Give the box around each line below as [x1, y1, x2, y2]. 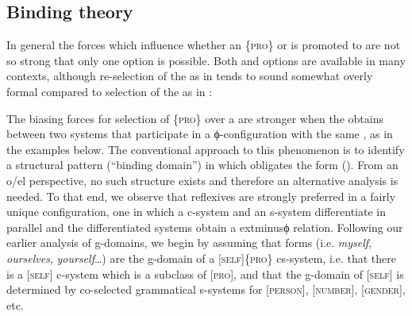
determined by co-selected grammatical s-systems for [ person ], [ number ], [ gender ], [6, 281, 406, 298]
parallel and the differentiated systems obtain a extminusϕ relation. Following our [6, 218, 403, 235]
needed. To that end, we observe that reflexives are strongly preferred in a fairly [6, 187, 396, 204]
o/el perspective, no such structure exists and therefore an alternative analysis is [6, 171, 399, 188]
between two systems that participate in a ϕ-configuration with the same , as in [6, 125, 393, 142]
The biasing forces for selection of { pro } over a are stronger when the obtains [6, 110, 383, 126]
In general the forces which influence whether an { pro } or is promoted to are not [6, 37, 401, 53]
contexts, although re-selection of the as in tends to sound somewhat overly [6, 67, 373, 84]
